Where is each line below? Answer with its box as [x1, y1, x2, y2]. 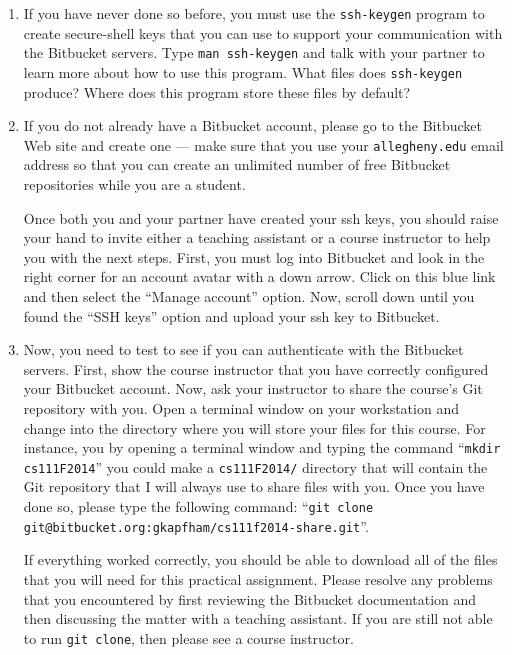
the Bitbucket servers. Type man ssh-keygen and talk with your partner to [23, 42, 485, 63]
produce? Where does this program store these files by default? [23, 81, 411, 102]
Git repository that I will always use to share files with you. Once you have [23, 476, 485, 497]
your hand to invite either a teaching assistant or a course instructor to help [23, 227, 491, 248]
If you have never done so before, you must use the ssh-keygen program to [23, 3, 485, 23]
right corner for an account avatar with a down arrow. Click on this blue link [23, 266, 496, 287]
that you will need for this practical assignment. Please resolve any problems [23, 568, 493, 589]
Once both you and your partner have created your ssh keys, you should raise [23, 207, 499, 228]
